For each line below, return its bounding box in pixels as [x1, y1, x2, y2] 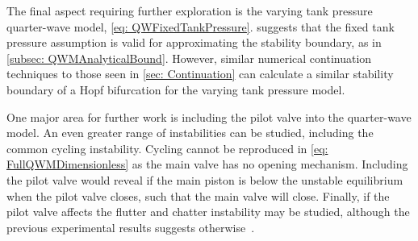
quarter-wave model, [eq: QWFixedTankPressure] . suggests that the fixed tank [6, 18, 395, 35]
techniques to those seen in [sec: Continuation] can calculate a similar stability [6, 65, 394, 82]
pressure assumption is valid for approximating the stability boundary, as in [6, 34, 382, 51]
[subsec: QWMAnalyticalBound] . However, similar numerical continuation [6, 49, 372, 66]
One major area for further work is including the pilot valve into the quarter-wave [6, 108, 412, 125]
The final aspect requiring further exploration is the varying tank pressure [6, 2, 373, 19]
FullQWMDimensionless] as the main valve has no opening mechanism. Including [6, 156, 408, 172]
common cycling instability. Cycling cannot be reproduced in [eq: [6, 139, 328, 156]
